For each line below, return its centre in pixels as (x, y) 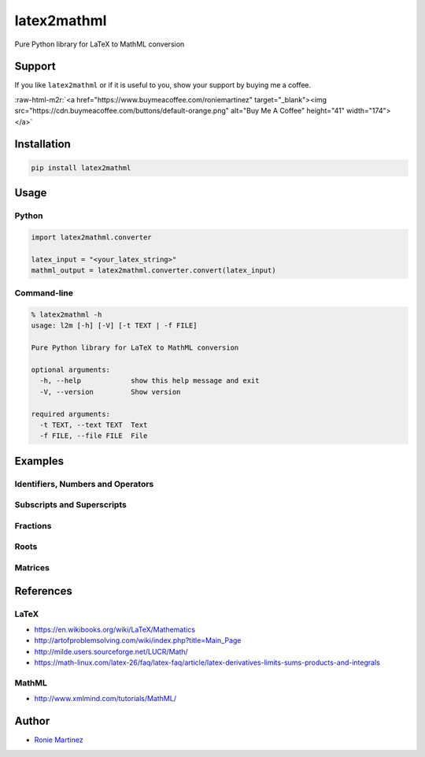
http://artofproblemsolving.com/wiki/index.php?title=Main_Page (138, 640)
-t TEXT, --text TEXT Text (94, 425)
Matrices (32, 568)
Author (32, 721)
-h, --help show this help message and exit (150, 381)
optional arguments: (70, 370)
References (43, 591)
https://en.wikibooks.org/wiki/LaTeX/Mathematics (115, 629)
